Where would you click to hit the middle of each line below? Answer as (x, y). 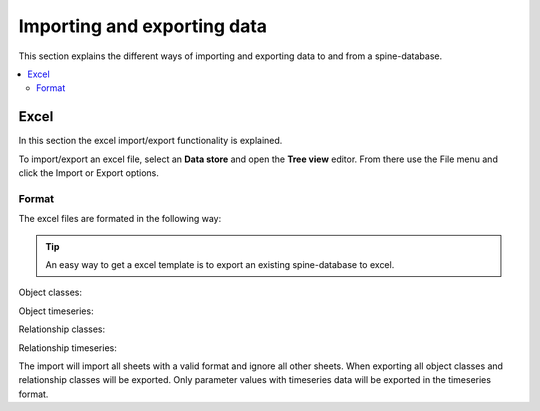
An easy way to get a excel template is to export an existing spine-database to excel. (220, 264)
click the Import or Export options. (89, 173)
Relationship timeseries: (67, 347)
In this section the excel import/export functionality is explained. (150, 141)
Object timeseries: (56, 311)
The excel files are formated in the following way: (120, 219)
